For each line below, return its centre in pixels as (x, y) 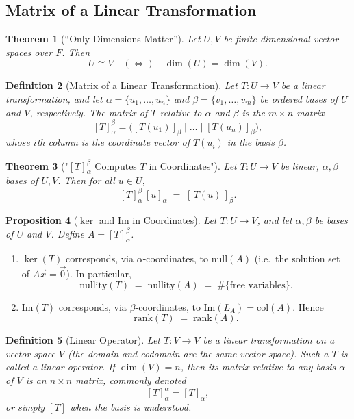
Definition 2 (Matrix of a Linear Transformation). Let (122, 85)
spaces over (29, 52)
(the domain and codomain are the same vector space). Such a (198, 353)
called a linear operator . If (60, 367)
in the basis (251, 142)
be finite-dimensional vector (281, 39)
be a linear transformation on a (269, 340)
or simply (25, 406)
